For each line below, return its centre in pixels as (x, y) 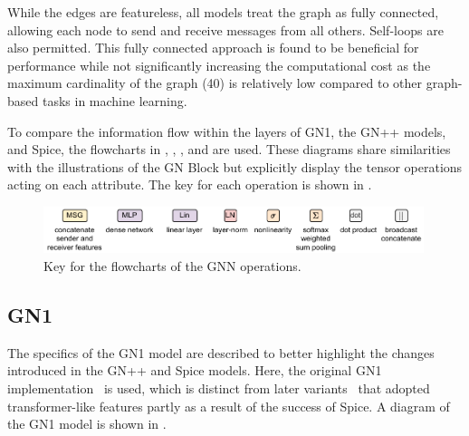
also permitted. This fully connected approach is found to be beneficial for (213, 48)
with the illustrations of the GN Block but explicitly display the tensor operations (235, 166)
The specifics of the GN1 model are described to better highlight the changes (221, 352)
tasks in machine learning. (115, 100)
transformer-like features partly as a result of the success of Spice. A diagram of (229, 406)
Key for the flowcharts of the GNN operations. (172, 265)
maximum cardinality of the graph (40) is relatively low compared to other (215, 83)
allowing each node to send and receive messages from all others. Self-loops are (226, 29)
